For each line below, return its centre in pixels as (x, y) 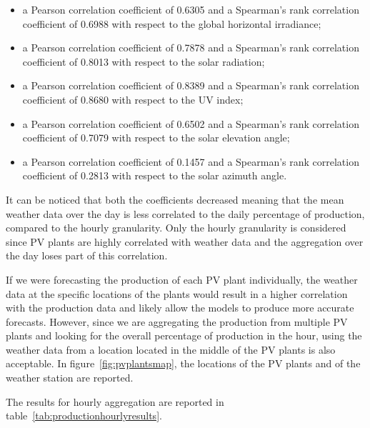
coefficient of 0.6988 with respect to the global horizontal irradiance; (172, 23)
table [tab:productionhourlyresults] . (84, 415)
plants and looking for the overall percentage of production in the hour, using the (184, 335)
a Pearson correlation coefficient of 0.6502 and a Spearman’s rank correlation (191, 123)
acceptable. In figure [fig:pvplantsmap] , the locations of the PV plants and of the (183, 363)
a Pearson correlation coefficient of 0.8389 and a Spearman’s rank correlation (191, 85)
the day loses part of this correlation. (87, 255)
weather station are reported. (70, 378)
